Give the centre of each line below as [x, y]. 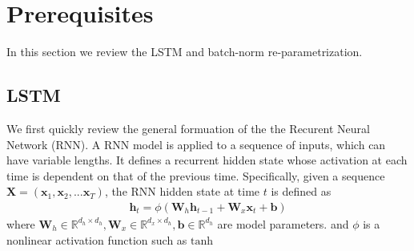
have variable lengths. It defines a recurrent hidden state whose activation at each [207, 160]
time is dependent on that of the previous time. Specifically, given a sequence [196, 175]
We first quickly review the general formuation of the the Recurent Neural [188, 128]
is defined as [301, 191]
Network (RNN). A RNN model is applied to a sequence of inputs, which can [196, 144]
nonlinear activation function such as [97, 239]
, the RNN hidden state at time [182, 191]
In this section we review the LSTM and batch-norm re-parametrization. [185, 52]
